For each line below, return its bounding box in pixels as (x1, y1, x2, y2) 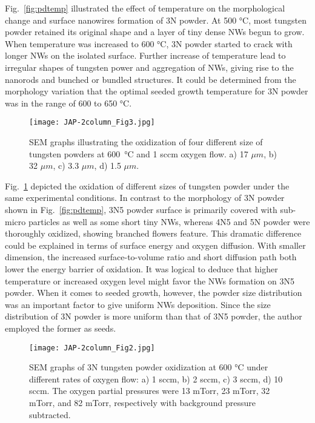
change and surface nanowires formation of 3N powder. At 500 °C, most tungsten (5, 13, 307, 26)
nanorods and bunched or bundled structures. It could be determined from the (5, 73, 296, 85)
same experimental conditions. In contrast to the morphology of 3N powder (5, 191, 285, 204)
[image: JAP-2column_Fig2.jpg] (29, 343, 155, 352)
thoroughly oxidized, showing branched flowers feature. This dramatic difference (5, 227, 302, 240)
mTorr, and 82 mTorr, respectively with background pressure (29, 396, 256, 408)
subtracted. (29, 408, 71, 421)
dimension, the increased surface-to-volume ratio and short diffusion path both (5, 251, 297, 263)
